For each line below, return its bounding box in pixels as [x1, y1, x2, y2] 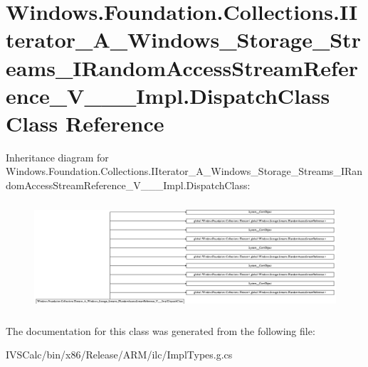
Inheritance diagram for [6, 149, 109, 164]
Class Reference [6, 108, 164, 137]
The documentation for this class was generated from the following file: [6, 323, 315, 338]
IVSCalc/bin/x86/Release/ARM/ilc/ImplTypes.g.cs [6, 347, 233, 362]
